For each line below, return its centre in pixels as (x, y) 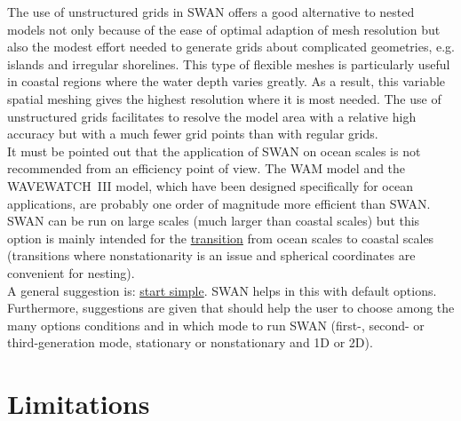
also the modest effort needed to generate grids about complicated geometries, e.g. (231, 47)
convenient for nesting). (71, 272)
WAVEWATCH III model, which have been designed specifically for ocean (210, 185)
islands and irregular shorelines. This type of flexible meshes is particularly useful (229, 64)
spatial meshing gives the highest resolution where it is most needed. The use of (224, 98)
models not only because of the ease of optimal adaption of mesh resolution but (224, 29)
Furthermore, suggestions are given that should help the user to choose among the (231, 308)
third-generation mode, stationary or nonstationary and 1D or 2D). (190, 342)
